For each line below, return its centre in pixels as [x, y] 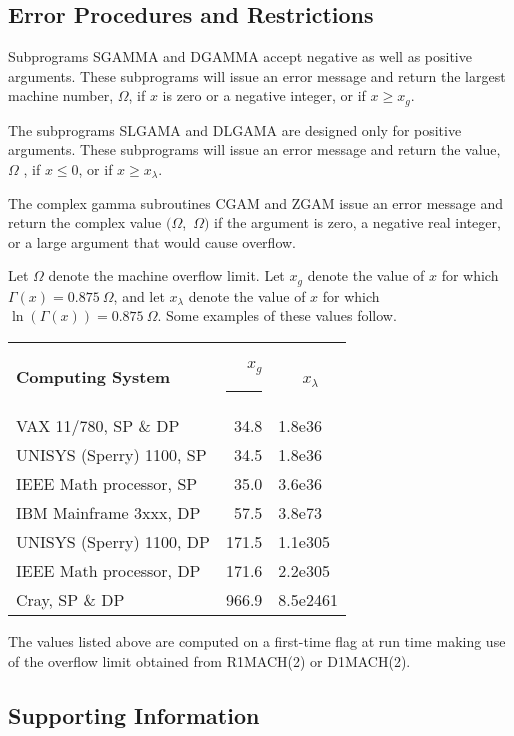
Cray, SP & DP [70, 599]
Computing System [93, 377]
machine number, [61, 95]
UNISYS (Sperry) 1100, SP [111, 454]
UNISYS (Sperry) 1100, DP [113, 541]
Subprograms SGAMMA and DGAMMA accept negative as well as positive [240, 56]
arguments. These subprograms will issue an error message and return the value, [254, 149]
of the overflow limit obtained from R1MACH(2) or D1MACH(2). [209, 660]
